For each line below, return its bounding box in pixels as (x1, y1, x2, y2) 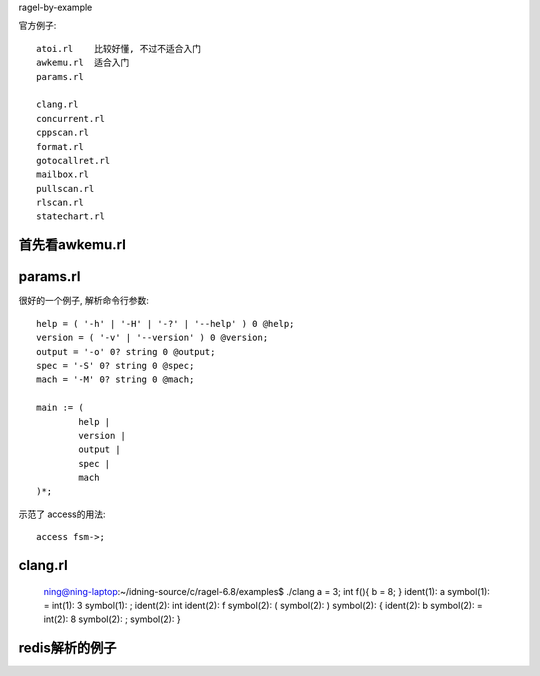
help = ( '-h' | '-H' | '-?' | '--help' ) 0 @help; (36, 318, 295, 329)
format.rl (36, 141, 84, 152)
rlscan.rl (36, 197, 84, 209)
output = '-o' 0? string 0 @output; (36, 346, 216, 357)
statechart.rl (36, 211, 105, 222)
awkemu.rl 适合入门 (36, 57, 130, 69)
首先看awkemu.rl (18, 236, 127, 254)
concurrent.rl (36, 113, 105, 124)
